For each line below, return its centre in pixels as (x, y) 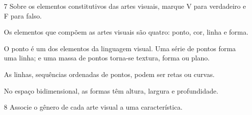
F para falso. (23, 15)
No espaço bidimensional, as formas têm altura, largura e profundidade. (111, 90)
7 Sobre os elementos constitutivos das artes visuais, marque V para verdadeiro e (125, 6)
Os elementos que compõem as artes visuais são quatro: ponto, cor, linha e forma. (126, 32)
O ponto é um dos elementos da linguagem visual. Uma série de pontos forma (120, 48)
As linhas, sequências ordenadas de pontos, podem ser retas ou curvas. (109, 74)
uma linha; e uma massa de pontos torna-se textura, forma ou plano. (107, 58)
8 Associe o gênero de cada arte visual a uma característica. (93, 107)
